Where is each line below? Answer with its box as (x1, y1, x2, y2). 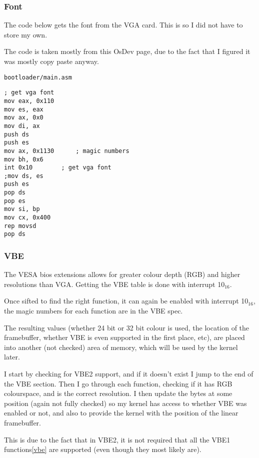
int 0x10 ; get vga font (4, 164, 111, 171)
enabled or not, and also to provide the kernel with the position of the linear (4, 407, 238, 418)
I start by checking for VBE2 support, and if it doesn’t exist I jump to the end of (4, 368, 253, 379)
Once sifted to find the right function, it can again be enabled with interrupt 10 (4, 295, 248, 306)
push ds (4, 130, 29, 138)
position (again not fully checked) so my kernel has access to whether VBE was (4, 397, 247, 408)
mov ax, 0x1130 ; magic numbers (4, 147, 129, 154)
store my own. (4, 29, 47, 39)
